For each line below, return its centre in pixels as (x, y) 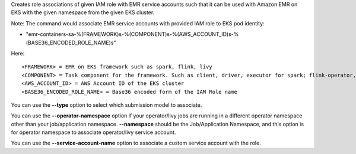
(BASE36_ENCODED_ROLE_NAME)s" (71, 42)
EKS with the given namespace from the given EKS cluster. (83, 12)
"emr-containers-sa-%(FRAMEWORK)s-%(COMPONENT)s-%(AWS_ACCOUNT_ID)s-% (132, 34)
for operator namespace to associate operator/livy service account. (93, 132)
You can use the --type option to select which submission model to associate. (107, 105)
